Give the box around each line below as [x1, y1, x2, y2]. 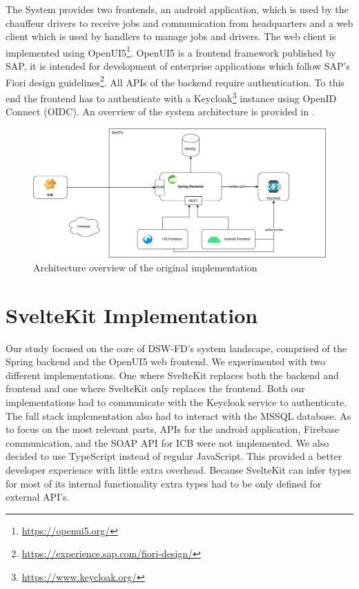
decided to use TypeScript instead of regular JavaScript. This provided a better [6, 449, 342, 463]
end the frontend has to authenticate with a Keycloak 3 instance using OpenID [6, 88, 337, 105]
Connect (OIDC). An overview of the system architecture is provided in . [6, 104, 315, 119]
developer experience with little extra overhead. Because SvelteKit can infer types [6, 462, 351, 476]
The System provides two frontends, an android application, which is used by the [6, 2, 349, 16]
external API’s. [6, 490, 70, 504]
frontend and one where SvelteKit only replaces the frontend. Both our [6, 381, 305, 396]
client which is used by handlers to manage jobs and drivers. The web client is [6, 29, 336, 44]
